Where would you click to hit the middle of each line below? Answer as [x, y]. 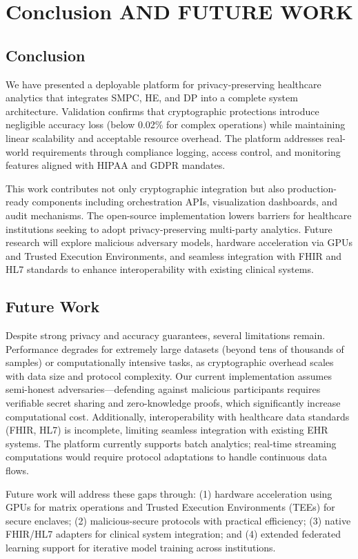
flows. [17, 470]
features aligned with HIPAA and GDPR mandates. [116, 165]
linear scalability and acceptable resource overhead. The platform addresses [165, 138]
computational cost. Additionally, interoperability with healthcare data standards [178, 416]
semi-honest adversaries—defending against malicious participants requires [163, 389]
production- [312, 188]
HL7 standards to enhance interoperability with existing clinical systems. [160, 269]
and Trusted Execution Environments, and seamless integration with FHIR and [174, 255]
